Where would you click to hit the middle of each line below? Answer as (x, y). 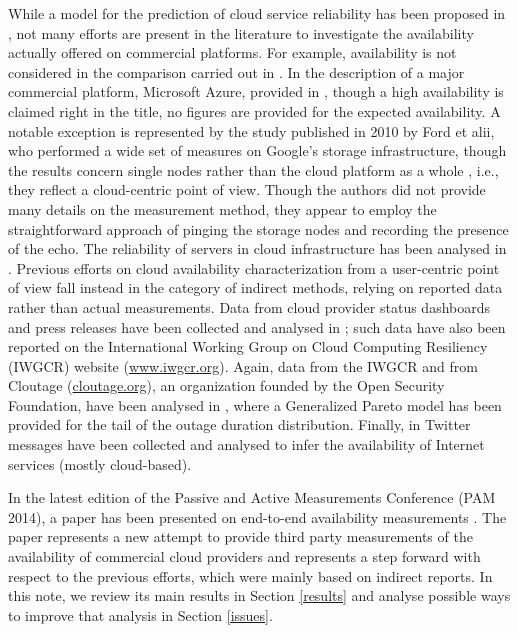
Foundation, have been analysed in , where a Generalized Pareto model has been (255, 404)
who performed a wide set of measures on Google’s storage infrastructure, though (257, 150)
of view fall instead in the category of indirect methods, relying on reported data (255, 287)
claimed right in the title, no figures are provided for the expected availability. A (254, 110)
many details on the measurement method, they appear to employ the (222, 208)
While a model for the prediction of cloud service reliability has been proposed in (257, 13)
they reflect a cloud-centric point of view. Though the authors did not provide (247, 189)
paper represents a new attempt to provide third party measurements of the (240, 536)
